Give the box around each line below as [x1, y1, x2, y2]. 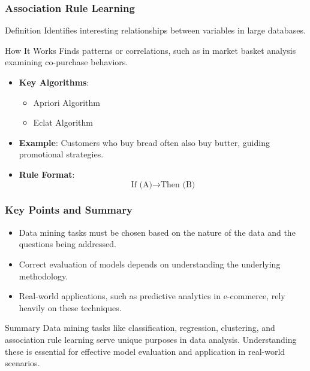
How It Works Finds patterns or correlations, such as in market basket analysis [5, 44, 296, 56]
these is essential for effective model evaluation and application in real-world [5, 345, 285, 357]
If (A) [131, 180, 152, 189]
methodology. [19, 269, 68, 282]
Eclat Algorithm [33, 116, 94, 129]
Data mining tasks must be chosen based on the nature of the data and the [19, 226, 296, 238]
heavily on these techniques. [19, 301, 122, 314]
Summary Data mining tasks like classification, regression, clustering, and [5, 321, 275, 334]
